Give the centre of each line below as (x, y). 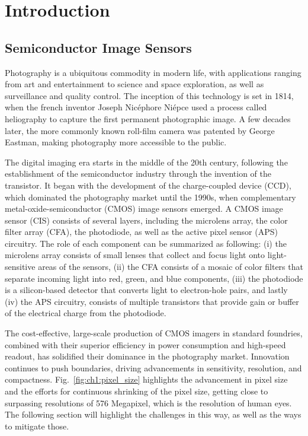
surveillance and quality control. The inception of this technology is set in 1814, (149, 95)
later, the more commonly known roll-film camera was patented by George (140, 130)
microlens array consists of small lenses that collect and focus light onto (135, 255)
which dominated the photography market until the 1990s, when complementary (150, 197)
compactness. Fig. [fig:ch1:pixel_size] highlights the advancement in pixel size (146, 379)
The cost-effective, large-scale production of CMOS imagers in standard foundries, (154, 333)
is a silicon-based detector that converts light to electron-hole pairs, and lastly (146, 290)
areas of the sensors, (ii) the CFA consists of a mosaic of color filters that (171, 267)
